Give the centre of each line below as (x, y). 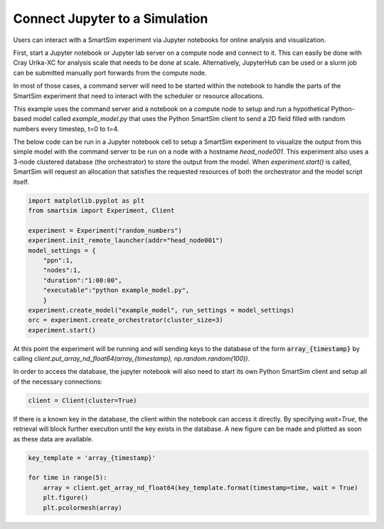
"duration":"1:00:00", (82, 280)
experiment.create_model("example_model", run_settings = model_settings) (161, 310)
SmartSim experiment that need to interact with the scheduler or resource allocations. (139, 95)
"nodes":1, (62, 270)
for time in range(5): (68, 478)
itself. (21, 182)
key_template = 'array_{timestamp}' (92, 458)
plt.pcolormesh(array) (82, 508)
